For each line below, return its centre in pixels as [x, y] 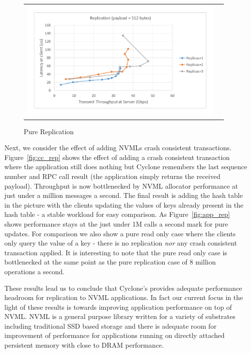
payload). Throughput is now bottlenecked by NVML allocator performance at [121, 185]
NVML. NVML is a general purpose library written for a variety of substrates [120, 316]
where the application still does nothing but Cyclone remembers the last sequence [126, 167]
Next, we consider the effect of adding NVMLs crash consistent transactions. [118, 148]
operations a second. [35, 271]
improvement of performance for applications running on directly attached [115, 335]
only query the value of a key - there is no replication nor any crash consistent [121, 243]
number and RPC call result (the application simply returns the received [112, 176]
